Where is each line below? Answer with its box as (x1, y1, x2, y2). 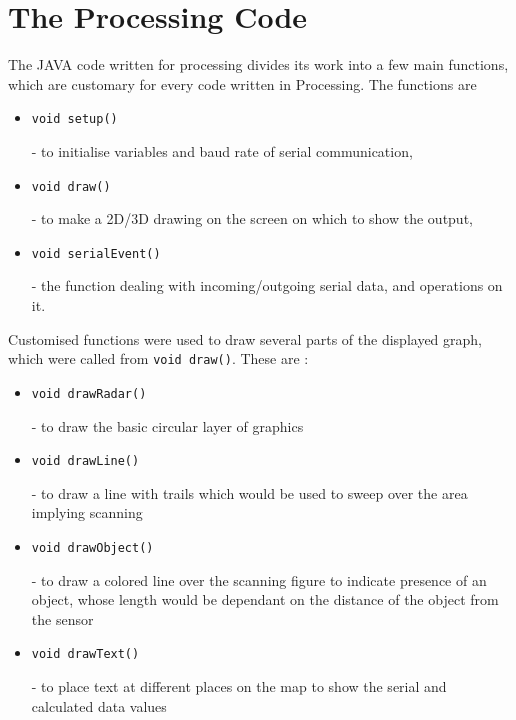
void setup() (31, 112, 118, 127)
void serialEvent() (31, 246, 161, 261)
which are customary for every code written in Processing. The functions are (8, 73, 477, 94)
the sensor (31, 608, 94, 629)
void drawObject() (31, 541, 154, 555)
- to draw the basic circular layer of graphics (31, 415, 304, 436)
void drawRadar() (31, 386, 147, 401)
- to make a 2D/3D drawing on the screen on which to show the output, (31, 208, 473, 229)
